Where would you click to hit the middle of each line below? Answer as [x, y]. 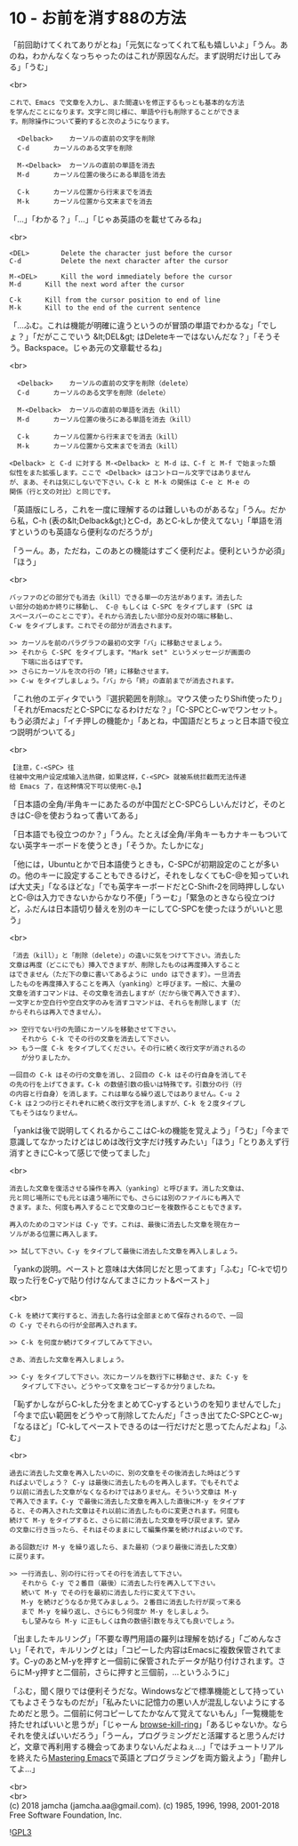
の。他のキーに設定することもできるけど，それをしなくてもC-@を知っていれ [149, 875]
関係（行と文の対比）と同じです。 [62, 492]
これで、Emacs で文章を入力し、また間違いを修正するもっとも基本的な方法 [127, 102]
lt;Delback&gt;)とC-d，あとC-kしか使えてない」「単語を [173, 520]
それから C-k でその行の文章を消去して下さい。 [97, 1039]
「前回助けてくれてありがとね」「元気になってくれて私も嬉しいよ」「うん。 [145, 44]
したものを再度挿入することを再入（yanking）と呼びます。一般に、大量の [125, 984]
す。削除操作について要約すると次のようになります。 [91, 121]
